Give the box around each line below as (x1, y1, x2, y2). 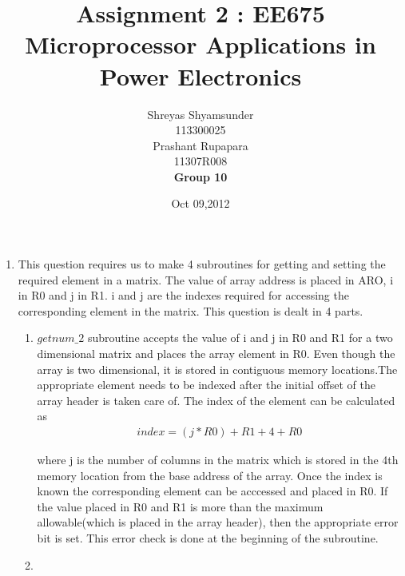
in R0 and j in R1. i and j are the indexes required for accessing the (18, 287, 349, 304)
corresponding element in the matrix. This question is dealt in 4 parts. (18, 302, 363, 319)
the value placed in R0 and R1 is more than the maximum (37, 498, 324, 514)
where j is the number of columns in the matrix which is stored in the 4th (37, 451, 399, 468)
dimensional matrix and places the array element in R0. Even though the (37, 345, 395, 362)
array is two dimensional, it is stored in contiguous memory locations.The (37, 360, 398, 377)
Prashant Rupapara (153, 137, 248, 153)
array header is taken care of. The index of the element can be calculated (37, 391, 395, 408)
